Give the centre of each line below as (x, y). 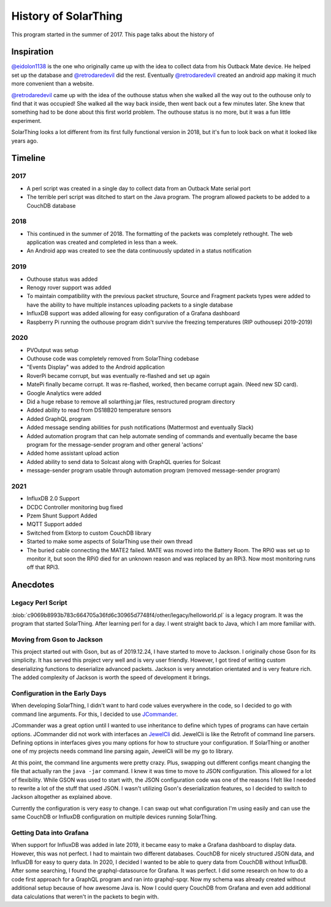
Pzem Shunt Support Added (62, 516)
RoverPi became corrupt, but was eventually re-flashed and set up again (118, 375)
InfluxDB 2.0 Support (53, 498)
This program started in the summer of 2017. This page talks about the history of (113, 34)
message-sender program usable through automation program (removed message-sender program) (153, 471)
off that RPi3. (43, 567)
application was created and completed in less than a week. (102, 242)
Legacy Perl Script (39, 603)
